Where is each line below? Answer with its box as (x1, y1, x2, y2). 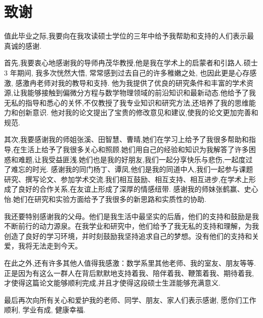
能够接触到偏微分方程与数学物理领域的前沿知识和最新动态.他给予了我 (27, 87, 256, 98)
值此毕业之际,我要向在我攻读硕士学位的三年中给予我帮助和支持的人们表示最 (4, 30, 254, 41)
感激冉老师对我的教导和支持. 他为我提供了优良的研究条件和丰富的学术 (15, 77, 247, 88)
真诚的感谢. (4, 40, 41, 51)
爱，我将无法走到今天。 (4, 240, 82, 251)
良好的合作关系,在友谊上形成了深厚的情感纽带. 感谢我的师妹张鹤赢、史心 (18, 184, 258, 194)
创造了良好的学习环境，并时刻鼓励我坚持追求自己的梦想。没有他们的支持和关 (4, 230, 259, 241)
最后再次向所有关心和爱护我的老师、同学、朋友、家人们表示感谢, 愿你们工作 (4, 294, 256, 305)
